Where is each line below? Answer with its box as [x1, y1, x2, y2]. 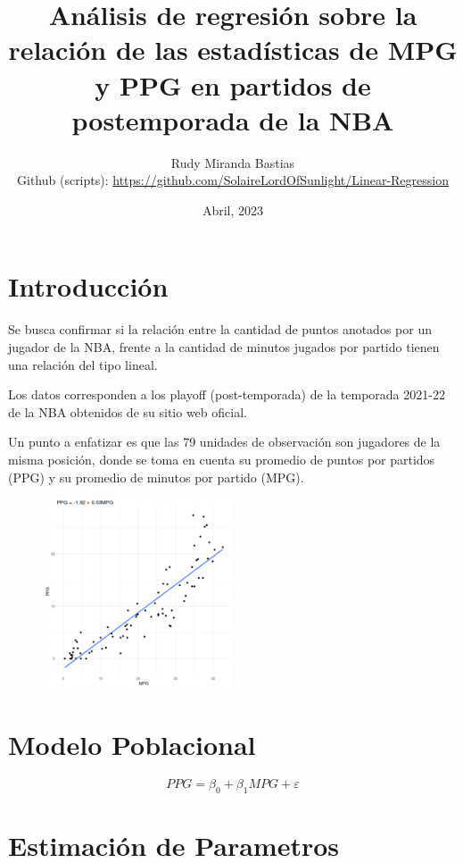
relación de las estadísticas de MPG [8, 31, 458, 68]
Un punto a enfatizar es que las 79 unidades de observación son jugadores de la [8, 432, 441, 451]
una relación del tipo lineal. [8, 355, 158, 373]
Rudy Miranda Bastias [170, 153, 295, 172]
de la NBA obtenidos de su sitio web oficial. [8, 402, 247, 421]
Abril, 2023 [202, 200, 264, 219]
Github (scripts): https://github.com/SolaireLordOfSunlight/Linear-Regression [17, 171, 449, 189]
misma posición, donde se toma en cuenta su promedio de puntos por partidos [8, 449, 435, 468]
